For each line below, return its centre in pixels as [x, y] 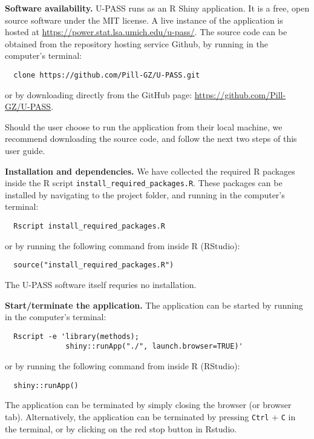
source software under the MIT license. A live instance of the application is [144, 20]
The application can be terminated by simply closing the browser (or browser [148, 405]
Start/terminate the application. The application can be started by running [154, 305]
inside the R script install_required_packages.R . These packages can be [144, 183]
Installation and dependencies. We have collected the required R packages [150, 171]
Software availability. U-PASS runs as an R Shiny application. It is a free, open [157, 8]
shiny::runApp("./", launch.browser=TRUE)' [154, 347]
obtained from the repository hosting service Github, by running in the [136, 43]
